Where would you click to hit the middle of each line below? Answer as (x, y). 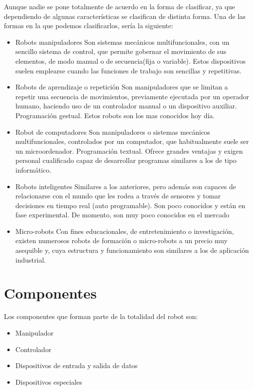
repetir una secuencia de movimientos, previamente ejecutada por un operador (132, 96)
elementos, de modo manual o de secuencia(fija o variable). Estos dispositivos (130, 61)
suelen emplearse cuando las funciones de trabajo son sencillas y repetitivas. (128, 70)
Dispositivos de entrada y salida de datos (76, 365)
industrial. (31, 259)
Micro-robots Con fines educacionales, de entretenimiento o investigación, (125, 231)
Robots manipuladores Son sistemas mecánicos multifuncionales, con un (122, 42)
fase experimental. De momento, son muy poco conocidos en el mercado (122, 215)
